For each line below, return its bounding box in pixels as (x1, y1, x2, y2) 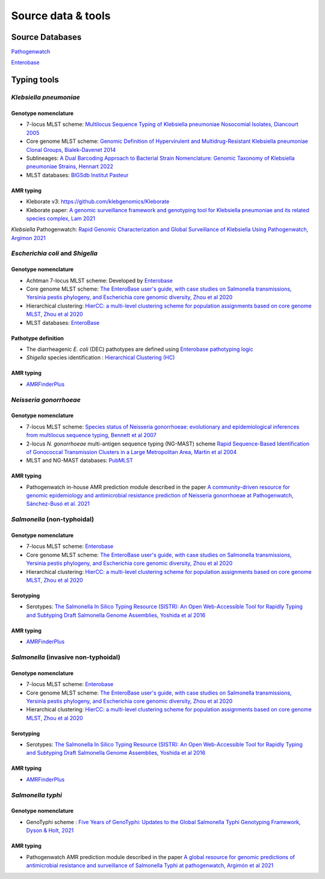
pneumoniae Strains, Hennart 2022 (26, 163, 114, 170)
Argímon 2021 (11, 234, 46, 241)
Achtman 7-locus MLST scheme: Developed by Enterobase (26, 277, 173, 284)
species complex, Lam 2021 (26, 215, 96, 222)
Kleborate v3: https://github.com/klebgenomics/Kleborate (26, 198, 170, 205)
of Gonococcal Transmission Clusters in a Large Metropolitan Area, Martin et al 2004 (26, 448, 237, 455)
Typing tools (11, 75, 60, 85)
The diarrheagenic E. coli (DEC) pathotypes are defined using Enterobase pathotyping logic (26, 345, 254, 353)
